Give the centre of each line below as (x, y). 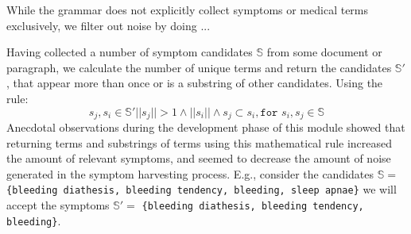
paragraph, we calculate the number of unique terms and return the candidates (199, 67)
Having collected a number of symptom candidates (130, 52)
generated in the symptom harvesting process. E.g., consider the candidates (190, 173)
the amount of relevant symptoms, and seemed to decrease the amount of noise (199, 158)
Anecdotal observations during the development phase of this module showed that (206, 127)
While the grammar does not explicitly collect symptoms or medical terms (188, 10)
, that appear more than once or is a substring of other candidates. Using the (195, 83)
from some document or (324, 52)
